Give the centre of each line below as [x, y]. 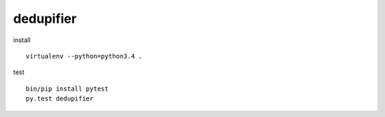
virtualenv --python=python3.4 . [84, 56]
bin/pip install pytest [67, 88]
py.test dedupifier [60, 99]
